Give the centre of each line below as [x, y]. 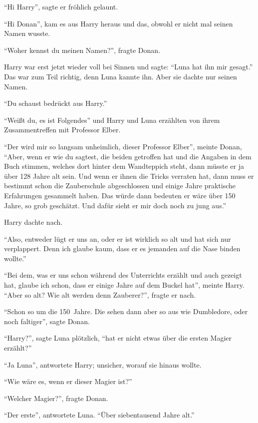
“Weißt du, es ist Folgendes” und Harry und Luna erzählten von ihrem [112, 120]
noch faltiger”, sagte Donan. [47, 321]
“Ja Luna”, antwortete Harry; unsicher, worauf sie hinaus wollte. [103, 364]
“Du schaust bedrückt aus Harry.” [56, 103]
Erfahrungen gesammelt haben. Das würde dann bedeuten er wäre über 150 [120, 195]
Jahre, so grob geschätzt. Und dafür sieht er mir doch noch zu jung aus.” [115, 205]
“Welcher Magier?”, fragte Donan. [56, 398]
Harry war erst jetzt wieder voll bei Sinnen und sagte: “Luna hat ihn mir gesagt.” [129, 67]
